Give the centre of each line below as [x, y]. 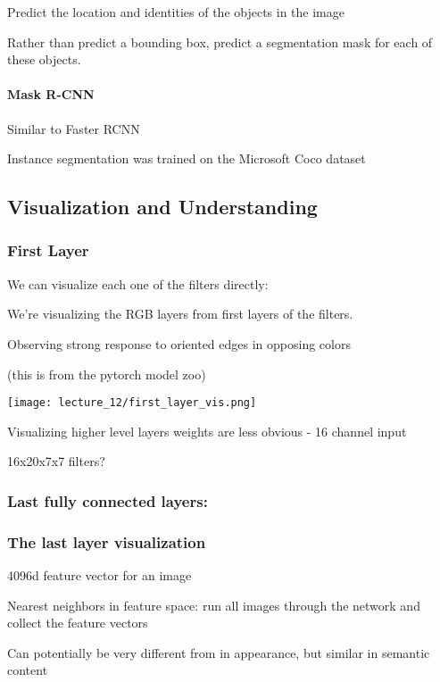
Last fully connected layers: [108, 500]
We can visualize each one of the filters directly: [138, 283]
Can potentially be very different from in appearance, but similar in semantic [219, 652]
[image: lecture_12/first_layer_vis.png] [132, 403]
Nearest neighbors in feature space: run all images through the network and [214, 605]
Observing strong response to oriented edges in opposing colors [179, 343]
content [28, 670]
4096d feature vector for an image [100, 575]
